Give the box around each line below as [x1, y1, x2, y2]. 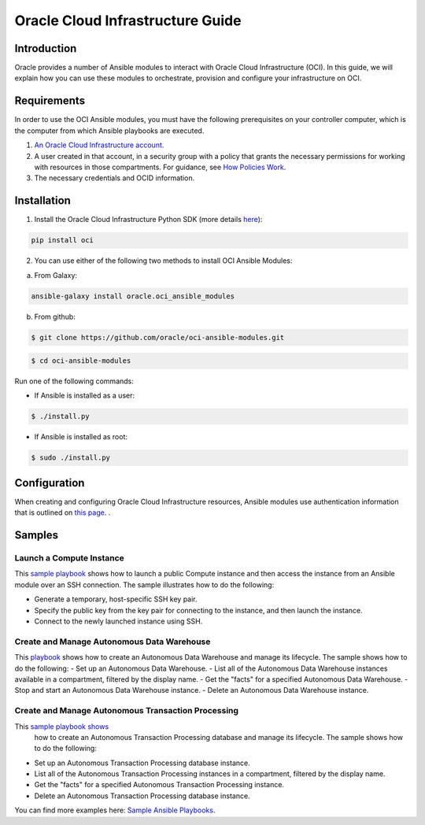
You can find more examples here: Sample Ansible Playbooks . [14, 805, 216, 815]
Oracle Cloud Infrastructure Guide [14, 12, 242, 29]
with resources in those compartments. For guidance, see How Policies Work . [34, 162, 286, 172]
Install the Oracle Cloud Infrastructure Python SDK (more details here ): [34, 215, 263, 224]
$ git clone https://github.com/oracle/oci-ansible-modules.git [31, 333, 285, 342]
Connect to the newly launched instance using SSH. [34, 616, 203, 626]
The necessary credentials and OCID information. [34, 173, 195, 183]
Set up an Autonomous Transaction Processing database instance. [34, 758, 251, 768]
